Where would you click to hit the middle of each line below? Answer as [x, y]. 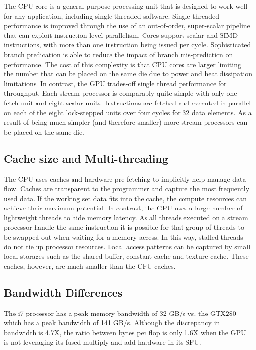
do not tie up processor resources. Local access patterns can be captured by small [127, 246]
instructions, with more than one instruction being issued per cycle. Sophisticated [128, 45]
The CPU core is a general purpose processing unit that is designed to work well [126, 6]
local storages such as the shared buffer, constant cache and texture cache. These [126, 256]
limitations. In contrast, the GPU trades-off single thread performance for [115, 83]
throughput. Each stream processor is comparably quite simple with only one [121, 93]
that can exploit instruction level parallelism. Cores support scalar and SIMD [121, 35]
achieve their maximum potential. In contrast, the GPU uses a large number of [123, 208]
